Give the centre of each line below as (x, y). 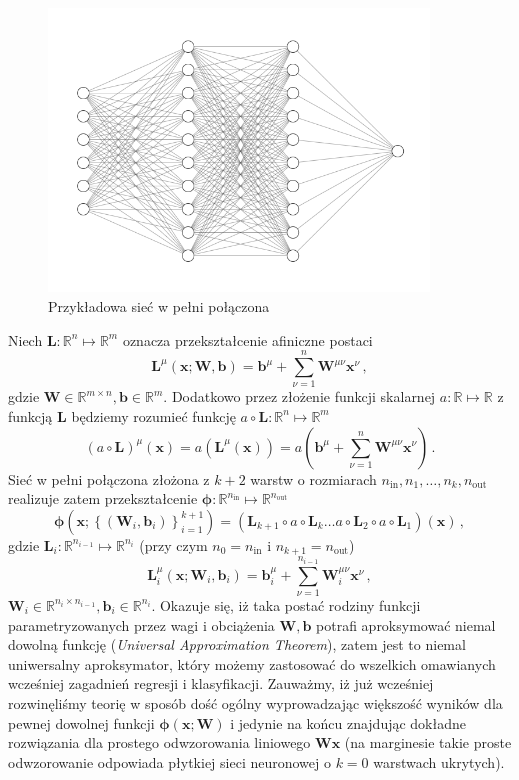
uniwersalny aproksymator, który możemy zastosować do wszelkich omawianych (252, 663)
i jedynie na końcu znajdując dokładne (348, 722)
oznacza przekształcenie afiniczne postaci (247, 339)
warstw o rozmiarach (313, 478)
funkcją (30, 415)
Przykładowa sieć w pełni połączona (159, 306)
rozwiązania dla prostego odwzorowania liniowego (159, 742)
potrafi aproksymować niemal (406, 624)
